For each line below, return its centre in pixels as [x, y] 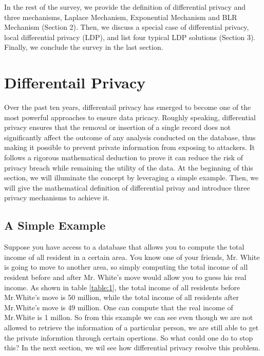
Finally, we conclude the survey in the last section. [84, 47]
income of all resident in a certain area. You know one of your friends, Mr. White [132, 257]
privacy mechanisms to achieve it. [57, 198]
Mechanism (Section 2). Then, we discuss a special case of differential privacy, [127, 27]
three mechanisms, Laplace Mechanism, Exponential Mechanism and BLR [121, 17]
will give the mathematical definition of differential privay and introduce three [127, 187]
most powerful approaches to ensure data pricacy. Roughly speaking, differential [130, 117]
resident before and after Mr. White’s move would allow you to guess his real [125, 277]
